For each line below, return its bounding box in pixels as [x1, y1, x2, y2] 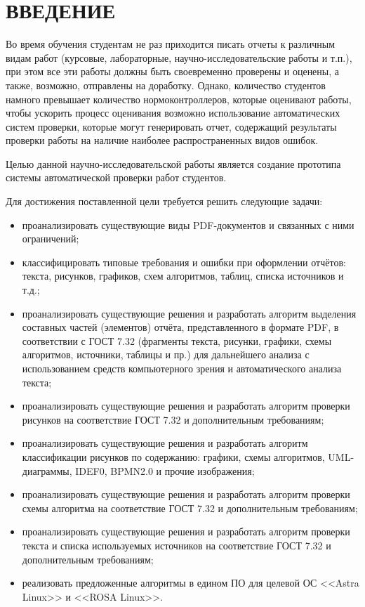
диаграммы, [22, 463, 72, 478]
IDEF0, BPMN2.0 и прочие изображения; [75, 463, 255, 478]
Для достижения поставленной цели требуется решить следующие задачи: [6, 194, 323, 209]
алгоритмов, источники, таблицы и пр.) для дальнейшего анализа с [22, 347, 310, 362]
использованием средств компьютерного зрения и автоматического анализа [22, 361, 342, 375]
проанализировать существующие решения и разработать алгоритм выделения [22, 306, 357, 320]
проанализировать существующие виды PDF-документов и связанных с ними [22, 217, 354, 232]
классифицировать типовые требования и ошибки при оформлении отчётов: [22, 254, 346, 269]
